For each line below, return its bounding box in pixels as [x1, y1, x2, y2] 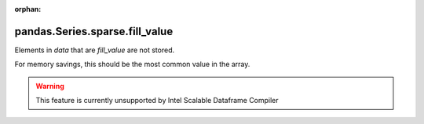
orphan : [14, 5, 42, 13]
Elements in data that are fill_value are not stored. [14, 45, 175, 55]
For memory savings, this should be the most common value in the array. [14, 59, 250, 69]
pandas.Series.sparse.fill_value [14, 24, 174, 38]
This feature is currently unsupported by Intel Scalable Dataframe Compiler [35, 96, 279, 105]
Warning [35, 81, 64, 90]
